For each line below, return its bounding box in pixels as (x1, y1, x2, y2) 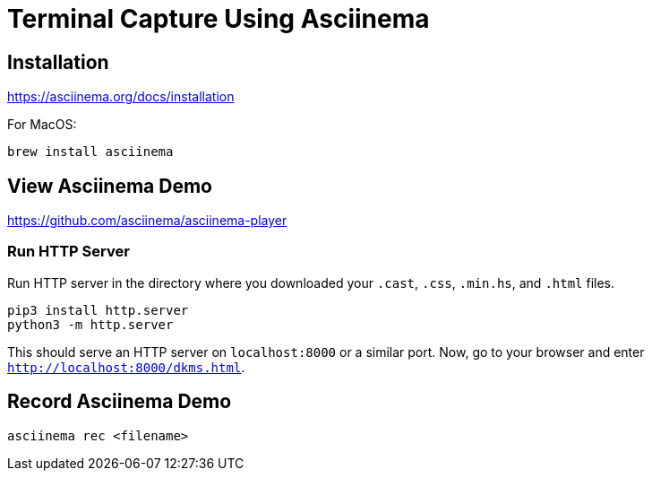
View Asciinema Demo (7, 174, 212, 197)
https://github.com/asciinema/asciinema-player (7, 213, 287, 229)
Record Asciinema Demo (7, 390, 232, 413)
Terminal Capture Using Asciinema (7, 4, 430, 34)
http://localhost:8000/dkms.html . (7, 359, 245, 375)
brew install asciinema (7, 144, 174, 160)
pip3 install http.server (7, 302, 189, 317)
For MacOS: (7, 117, 77, 133)
